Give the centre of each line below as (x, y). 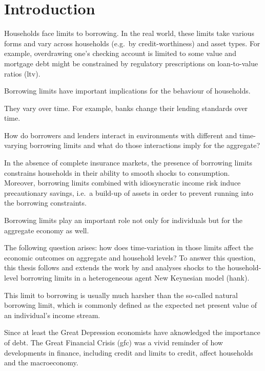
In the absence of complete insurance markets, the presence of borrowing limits (128, 163)
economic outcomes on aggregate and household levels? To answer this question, (130, 257)
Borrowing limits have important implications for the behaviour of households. (127, 91)
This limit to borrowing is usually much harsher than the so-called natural (121, 295)
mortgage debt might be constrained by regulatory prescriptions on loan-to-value (131, 63)
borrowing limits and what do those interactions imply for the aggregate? (145, 145)
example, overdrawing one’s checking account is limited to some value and (120, 53)
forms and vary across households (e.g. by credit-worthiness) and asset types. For (132, 43)
